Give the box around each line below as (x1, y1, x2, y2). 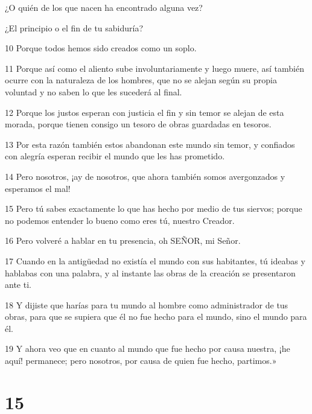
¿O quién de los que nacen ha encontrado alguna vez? (5, 1, 203, 13)
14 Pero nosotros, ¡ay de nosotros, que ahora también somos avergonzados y (5, 170, 285, 182)
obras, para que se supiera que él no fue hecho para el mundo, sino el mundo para (5, 310, 307, 323)
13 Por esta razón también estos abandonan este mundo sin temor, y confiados (5, 138, 295, 150)
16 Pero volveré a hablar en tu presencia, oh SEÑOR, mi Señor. (5, 234, 241, 247)
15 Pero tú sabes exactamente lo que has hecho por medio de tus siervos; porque (5, 202, 302, 215)
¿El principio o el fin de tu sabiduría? (5, 21, 144, 34)
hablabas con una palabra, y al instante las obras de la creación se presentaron (5, 266, 296, 279)
